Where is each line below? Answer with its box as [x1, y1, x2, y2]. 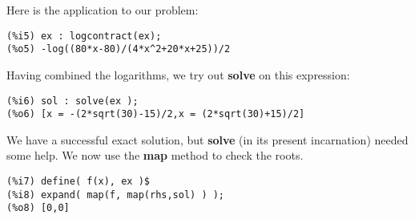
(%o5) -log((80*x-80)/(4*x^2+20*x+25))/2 [6, 43, 231, 55]
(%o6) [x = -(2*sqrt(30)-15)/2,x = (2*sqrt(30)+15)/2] [6, 108, 305, 120]
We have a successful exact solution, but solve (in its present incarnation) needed [6, 131, 409, 148]
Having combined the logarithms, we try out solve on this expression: [6, 66, 350, 83]
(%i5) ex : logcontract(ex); [6, 30, 162, 42]
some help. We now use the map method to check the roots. [6, 147, 304, 164]
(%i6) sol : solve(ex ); [6, 95, 139, 107]
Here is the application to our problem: [6, 2, 199, 18]
